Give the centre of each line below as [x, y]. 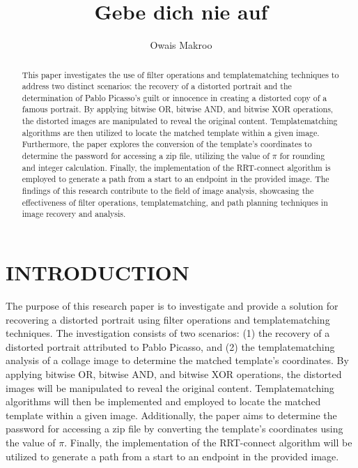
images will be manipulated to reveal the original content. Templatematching [170, 387]
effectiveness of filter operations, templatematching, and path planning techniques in [175, 202]
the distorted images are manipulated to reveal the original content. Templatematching [180, 121]
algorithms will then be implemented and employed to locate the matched [163, 401]
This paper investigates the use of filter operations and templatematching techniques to [180, 74]
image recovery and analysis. [74, 214]
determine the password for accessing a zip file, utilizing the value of [146, 156]
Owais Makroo [181, 45]
